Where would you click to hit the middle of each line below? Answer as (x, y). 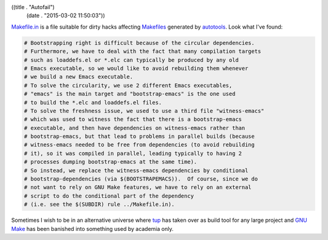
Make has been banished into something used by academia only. (92, 228)
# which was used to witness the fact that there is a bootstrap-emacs (133, 119)
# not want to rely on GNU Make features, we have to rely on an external (138, 187)
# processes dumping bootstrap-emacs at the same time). (111, 162)
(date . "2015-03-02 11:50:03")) (66, 16)
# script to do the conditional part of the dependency (109, 196)
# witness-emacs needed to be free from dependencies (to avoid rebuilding (139, 145)
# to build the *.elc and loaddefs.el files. (93, 102)
